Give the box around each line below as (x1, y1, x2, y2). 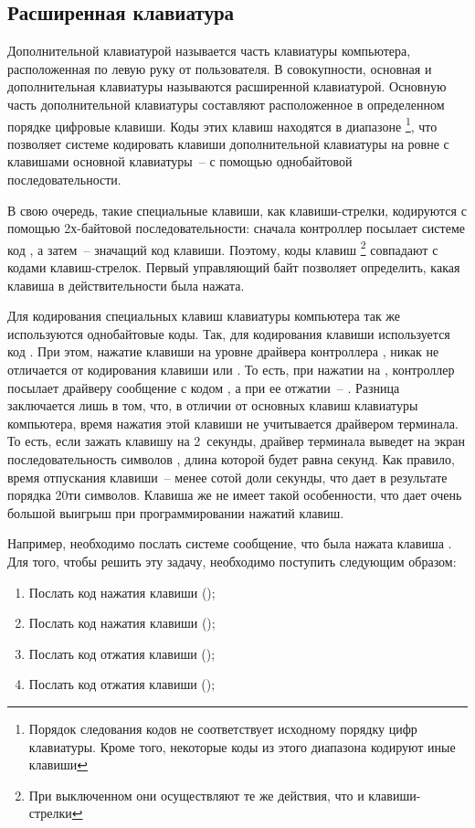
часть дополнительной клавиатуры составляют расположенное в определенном (7, 94, 445, 113)
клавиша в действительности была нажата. (7, 275, 245, 294)
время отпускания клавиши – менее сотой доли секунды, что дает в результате (7, 467, 448, 486)
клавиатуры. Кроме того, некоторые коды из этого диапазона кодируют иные (28, 737, 456, 756)
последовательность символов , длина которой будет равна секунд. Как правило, (7, 449, 455, 468)
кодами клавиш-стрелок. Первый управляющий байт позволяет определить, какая (7, 258, 460, 277)
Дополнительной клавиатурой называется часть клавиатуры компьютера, (7, 41, 411, 60)
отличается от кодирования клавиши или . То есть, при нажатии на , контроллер (7, 360, 455, 379)
